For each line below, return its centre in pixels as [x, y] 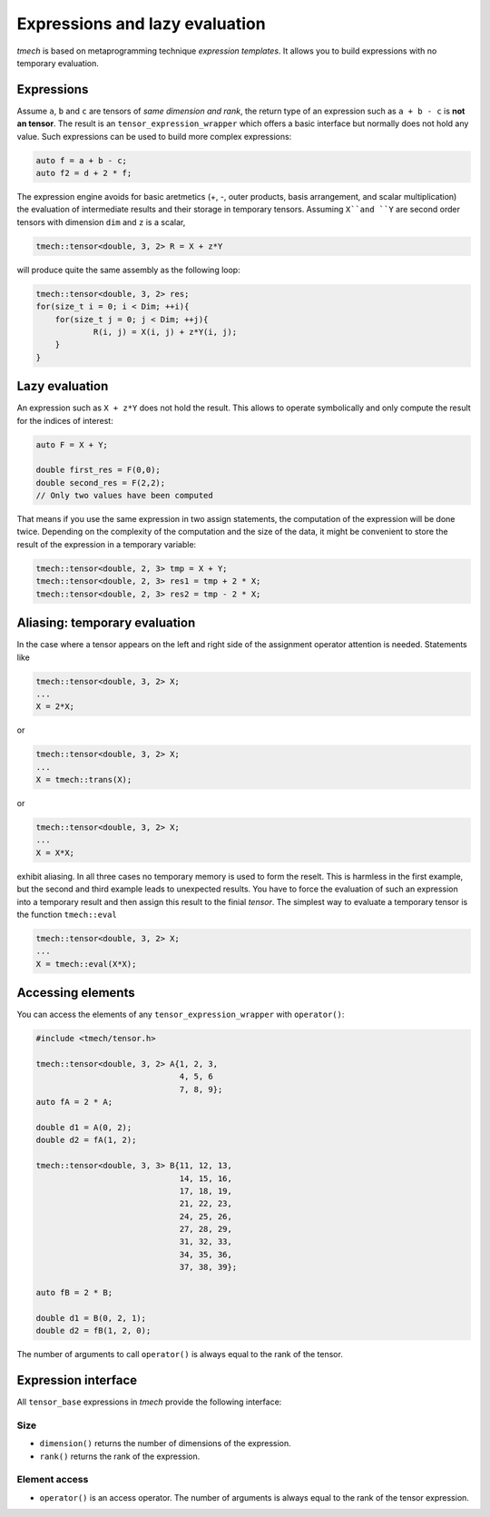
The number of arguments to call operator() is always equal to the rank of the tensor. [180, 1354]
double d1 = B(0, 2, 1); [91, 1318]
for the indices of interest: [65, 420]
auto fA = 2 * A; [74, 1102]
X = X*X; [55, 852]
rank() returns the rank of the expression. [120, 1456]
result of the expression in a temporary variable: [107, 544]
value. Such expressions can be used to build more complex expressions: [154, 136]
